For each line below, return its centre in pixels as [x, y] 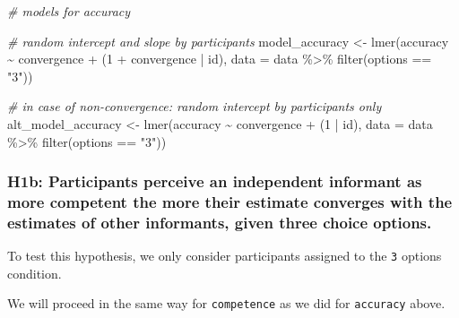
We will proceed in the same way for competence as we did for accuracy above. [226, 303]
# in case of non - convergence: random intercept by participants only [195, 106]
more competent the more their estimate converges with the [230, 202]
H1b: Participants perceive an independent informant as [215, 181]
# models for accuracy [69, 11]
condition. [35, 273]
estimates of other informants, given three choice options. [220, 222]
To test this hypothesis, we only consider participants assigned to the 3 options [225, 256]
